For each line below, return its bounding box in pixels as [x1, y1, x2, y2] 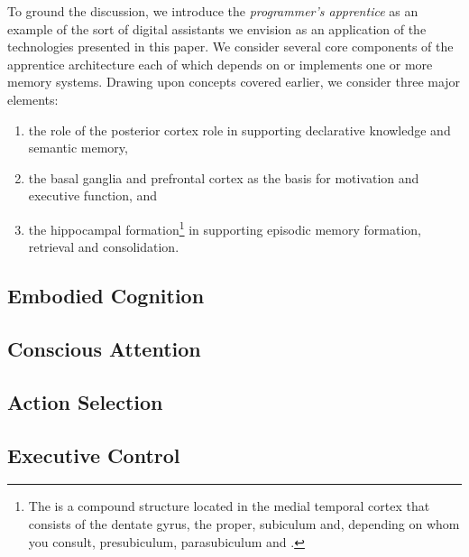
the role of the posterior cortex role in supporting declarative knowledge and [28, 120, 451, 139]
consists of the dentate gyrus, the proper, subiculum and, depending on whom [28, 514, 460, 533]
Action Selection [7, 387, 163, 415]
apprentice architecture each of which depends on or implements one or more [7, 54, 433, 73]
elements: [7, 89, 59, 108]
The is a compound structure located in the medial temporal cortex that [28, 497, 430, 515]
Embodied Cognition [7, 282, 205, 310]
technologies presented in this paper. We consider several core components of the [7, 37, 454, 56]
